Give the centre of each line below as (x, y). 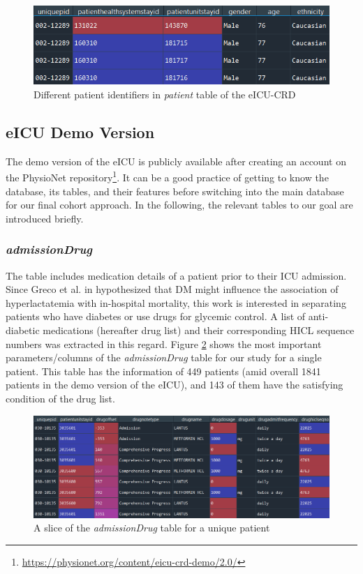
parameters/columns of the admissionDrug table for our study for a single (164, 357)
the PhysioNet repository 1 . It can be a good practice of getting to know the (167, 176)
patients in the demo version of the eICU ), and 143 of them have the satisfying (175, 385)
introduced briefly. (45, 218)
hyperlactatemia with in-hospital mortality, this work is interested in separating (176, 302)
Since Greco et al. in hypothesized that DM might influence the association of (172, 289)
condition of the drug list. (60, 399)
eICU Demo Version (80, 132)
